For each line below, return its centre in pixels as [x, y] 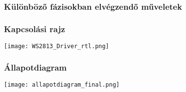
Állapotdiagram [35, 67]
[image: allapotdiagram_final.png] [62, 84]
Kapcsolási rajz [35, 28]
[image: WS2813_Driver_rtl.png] [57, 46]
